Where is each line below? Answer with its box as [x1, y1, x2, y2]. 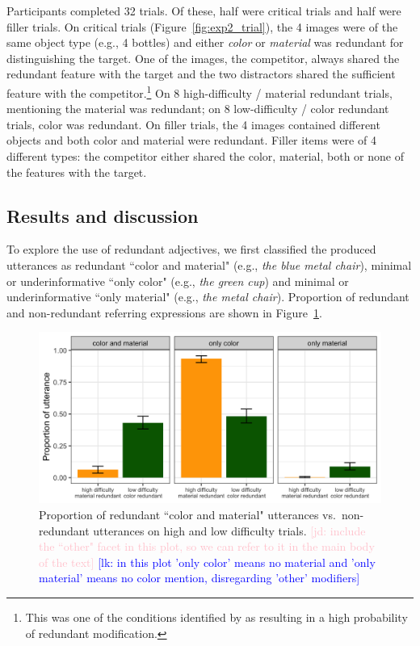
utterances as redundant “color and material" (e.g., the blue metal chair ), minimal [6, 256, 412, 273]
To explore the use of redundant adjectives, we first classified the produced [6, 241, 376, 258]
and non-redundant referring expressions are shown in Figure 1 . [6, 304, 322, 321]
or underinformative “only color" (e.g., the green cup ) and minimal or [6, 272, 349, 289]
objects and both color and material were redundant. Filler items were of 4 [6, 132, 376, 149]
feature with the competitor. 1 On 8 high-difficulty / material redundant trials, [6, 82, 393, 101]
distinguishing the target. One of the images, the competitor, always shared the [6, 49, 400, 66]
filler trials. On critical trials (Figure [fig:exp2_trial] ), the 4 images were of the [6, 18, 398, 35]
